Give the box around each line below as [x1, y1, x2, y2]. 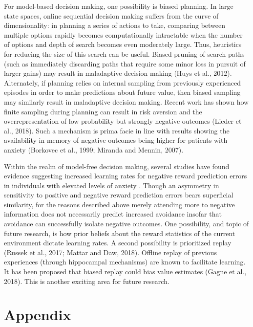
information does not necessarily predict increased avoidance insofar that [4, 209, 222, 219]
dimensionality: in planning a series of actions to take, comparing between [4, 20, 226, 30]
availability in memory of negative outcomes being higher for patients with [4, 135, 228, 145]
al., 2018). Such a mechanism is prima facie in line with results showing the [4, 125, 230, 135]
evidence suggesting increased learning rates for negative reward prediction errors [4, 171, 247, 181]
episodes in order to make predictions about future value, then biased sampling [4, 87, 241, 97]
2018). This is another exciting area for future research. [4, 276, 169, 286]
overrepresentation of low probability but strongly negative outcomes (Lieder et [4, 116, 242, 126]
